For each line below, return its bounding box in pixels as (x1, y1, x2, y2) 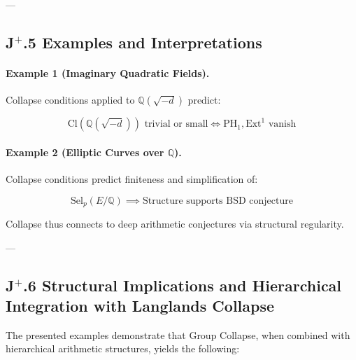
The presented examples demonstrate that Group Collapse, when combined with (6, 327, 350, 342)
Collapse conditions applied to (6, 92, 135, 107)
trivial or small (144, 119, 208, 130)
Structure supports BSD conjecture (142, 195, 293, 206)
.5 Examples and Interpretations (23, 31, 262, 53)
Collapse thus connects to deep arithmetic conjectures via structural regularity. (6, 216, 344, 231)
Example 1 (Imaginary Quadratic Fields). (6, 65, 210, 80)
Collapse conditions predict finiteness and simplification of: (6, 171, 258, 186)
